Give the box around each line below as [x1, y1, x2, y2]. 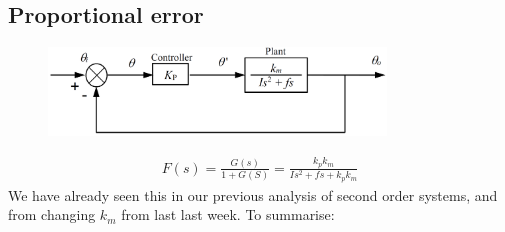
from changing [8, 204, 96, 225]
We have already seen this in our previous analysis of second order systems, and [8, 184, 498, 205]
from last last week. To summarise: [121, 204, 335, 225]
